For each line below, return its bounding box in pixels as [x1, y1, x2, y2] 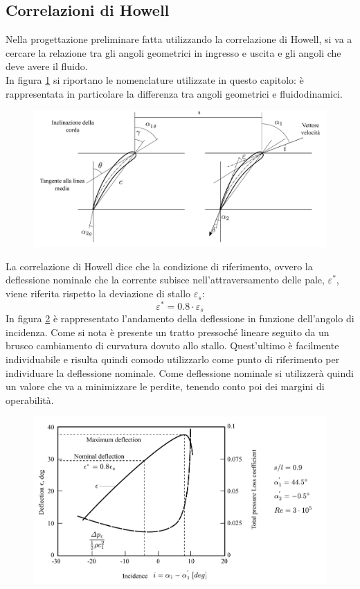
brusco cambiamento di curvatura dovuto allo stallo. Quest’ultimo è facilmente [6, 338, 339, 353]
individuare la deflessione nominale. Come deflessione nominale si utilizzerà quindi [6, 365, 354, 380]
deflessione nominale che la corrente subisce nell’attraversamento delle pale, [6, 272, 325, 287]
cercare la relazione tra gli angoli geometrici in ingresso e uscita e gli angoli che [6, 45, 341, 60]
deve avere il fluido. [6, 59, 88, 73]
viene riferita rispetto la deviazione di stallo [6, 286, 191, 301]
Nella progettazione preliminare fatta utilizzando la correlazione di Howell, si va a [6, 32, 352, 46]
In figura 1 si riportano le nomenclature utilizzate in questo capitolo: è [6, 72, 304, 87]
